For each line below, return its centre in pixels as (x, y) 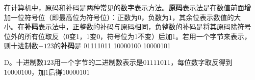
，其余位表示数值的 (203, 17)
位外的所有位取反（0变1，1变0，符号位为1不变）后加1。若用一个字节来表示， (127, 36)
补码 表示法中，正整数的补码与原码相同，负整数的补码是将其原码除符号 (138, 27)
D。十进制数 (24, 62)
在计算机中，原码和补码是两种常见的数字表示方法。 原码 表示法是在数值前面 (124, 7)
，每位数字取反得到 (201, 62)
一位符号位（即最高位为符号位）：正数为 (74, 17)
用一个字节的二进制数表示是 (98, 62)
